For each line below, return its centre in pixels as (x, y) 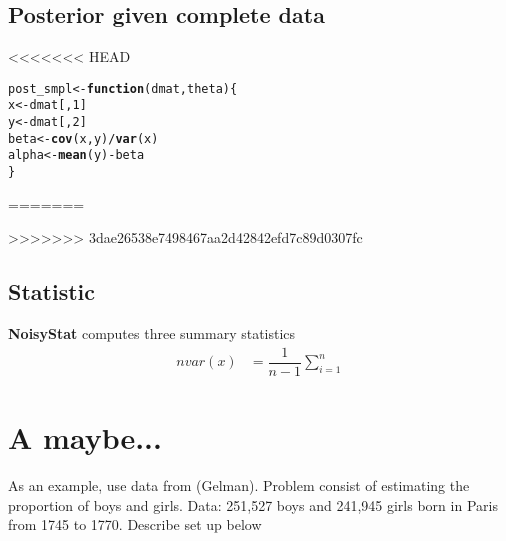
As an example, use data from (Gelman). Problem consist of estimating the (239, 484)
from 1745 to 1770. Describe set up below (135, 524)
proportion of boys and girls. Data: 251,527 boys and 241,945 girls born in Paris (253, 504)
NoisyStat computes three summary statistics (152, 333)
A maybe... (85, 437)
